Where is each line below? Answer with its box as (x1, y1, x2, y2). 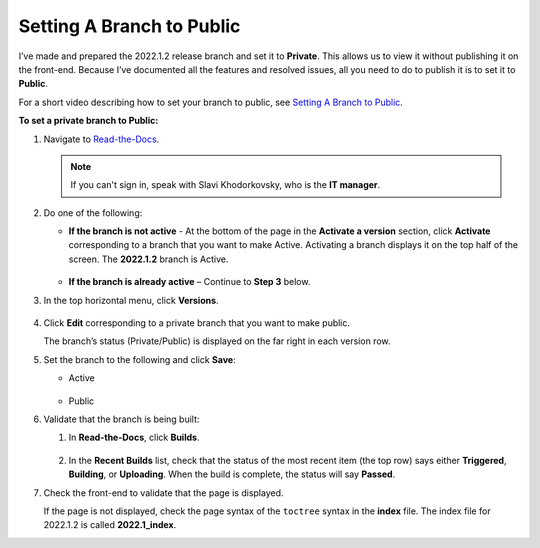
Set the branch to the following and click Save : (43, 353, 236, 365)
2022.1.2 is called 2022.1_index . (43, 519, 177, 531)
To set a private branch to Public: (18, 115, 159, 127)
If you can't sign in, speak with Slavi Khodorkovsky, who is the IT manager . (70, 179, 381, 191)
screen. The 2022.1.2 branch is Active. (68, 253, 229, 265)
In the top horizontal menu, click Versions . (43, 294, 219, 306)
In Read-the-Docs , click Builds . (68, 431, 200, 444)
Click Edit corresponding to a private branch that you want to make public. (43, 317, 350, 329)
